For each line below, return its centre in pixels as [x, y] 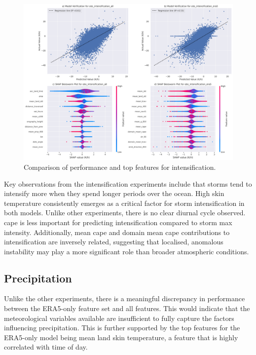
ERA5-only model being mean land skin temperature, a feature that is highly [121, 337]
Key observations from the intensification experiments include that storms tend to [128, 183]
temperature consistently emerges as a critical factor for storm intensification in [124, 203]
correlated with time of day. [46, 347]
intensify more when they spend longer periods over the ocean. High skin [114, 193]
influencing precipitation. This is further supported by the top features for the [122, 328]
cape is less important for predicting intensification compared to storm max [118, 222]
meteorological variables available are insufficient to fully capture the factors [119, 318]
